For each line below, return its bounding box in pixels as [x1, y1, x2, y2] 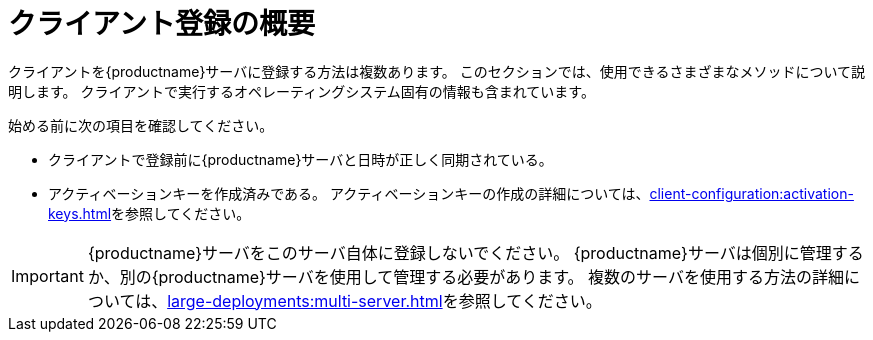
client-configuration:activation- [649, 184, 854, 202]
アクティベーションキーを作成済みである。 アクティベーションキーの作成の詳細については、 [48, 184, 650, 202]
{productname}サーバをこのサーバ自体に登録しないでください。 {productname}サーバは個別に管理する [87, 242, 864, 263]
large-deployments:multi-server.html [167, 290, 443, 311]
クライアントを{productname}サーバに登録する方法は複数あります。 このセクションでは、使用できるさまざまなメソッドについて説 [8, 62, 866, 80]
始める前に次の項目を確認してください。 [8, 116, 274, 134]
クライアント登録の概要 [8, 7, 315, 41]
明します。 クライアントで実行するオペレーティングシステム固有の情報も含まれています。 [8, 82, 595, 100]
